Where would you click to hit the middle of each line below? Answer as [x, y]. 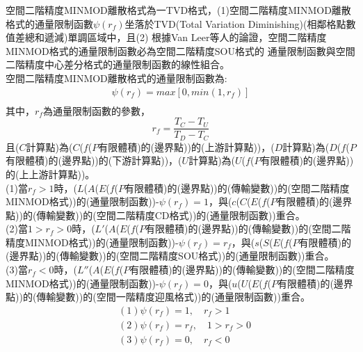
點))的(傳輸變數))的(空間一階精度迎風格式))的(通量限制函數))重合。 [158, 297]
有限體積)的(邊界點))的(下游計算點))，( [94, 160]
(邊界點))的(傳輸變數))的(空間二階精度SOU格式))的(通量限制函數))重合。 [170, 256]
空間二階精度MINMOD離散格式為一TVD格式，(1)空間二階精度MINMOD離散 [178, 10]
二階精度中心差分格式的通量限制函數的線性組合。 [118, 64]
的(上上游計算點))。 [50, 174]
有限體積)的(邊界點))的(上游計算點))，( [186, 146]
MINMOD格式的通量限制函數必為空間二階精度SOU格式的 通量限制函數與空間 [180, 50]
